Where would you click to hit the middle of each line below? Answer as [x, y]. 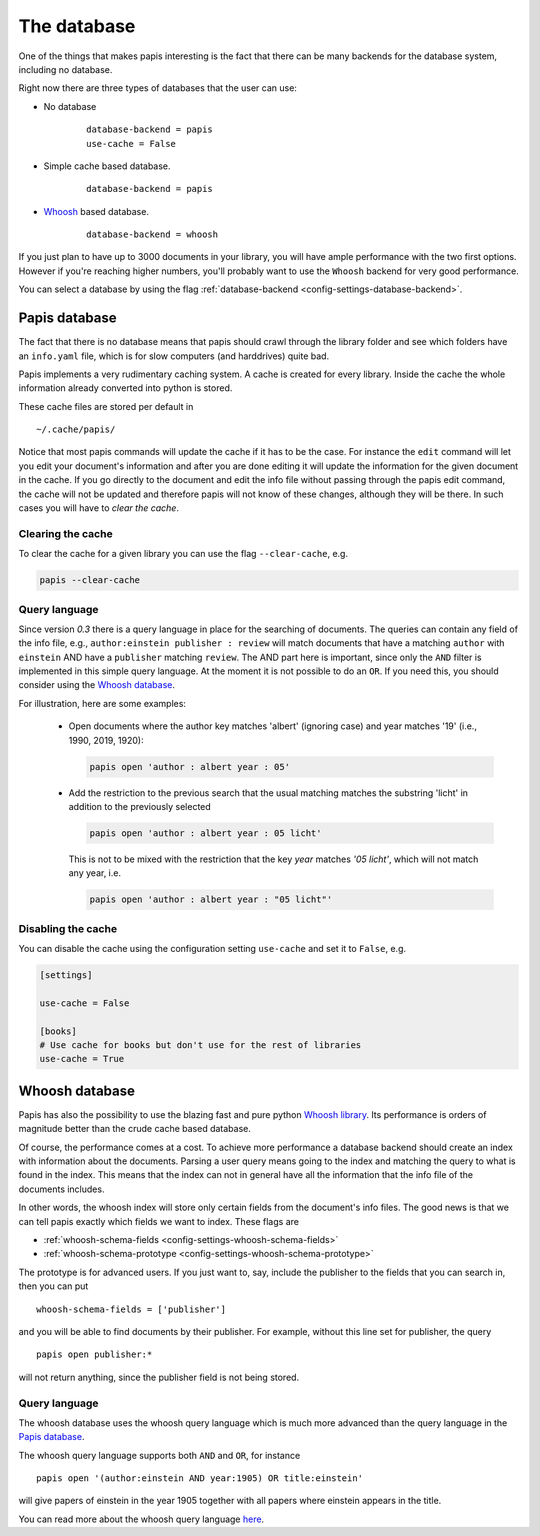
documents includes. [61, 1189]
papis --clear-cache [89, 580]
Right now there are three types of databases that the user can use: [157, 88]
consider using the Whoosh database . [96, 685]
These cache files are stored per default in [106, 406]
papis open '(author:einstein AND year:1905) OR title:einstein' [200, 1478]
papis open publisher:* [94, 1354]
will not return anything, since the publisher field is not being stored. [159, 1377]
